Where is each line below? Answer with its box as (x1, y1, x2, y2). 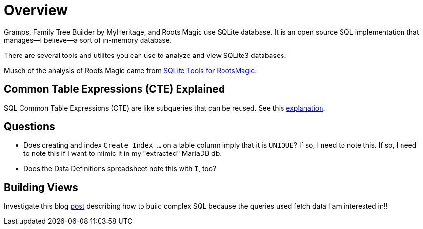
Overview (4, 2, 68, 19)
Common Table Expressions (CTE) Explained (4, 83, 225, 95)
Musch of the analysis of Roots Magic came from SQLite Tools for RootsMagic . (4, 66, 257, 75)
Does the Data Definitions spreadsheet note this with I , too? (23, 164, 217, 173)
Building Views (4, 181, 78, 193)
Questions (4, 120, 55, 133)
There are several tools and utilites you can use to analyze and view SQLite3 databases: (4, 51, 286, 59)
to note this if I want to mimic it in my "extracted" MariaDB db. (23, 149, 222, 158)
